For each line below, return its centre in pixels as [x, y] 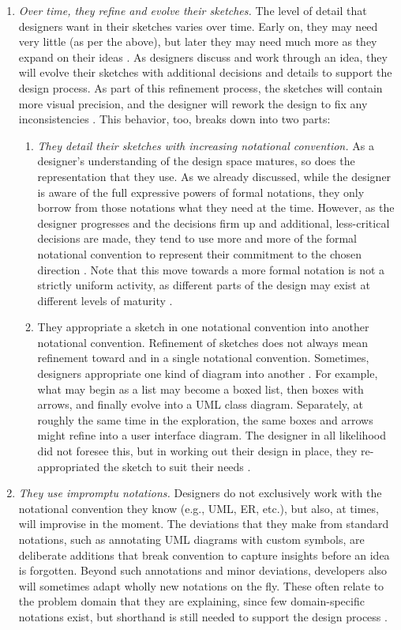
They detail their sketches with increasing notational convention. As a [206, 145]
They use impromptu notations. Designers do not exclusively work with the [200, 493]
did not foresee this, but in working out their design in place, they [197, 451]
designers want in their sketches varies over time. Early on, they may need [198, 26]
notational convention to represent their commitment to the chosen [200, 253]
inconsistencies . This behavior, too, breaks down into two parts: [174, 119]
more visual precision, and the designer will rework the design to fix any [193, 103]
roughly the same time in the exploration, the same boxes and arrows [205, 419]
